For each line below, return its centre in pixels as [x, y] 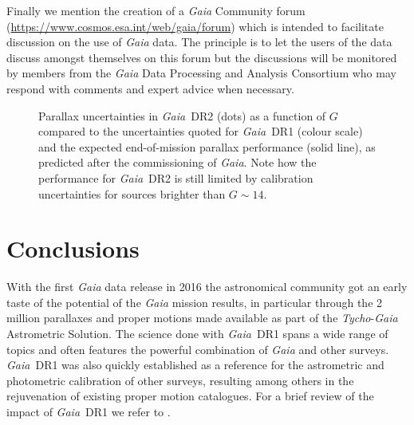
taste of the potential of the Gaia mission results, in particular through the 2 [195, 302]
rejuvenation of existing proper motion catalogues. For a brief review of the [190, 396]
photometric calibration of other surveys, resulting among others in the [180, 380]
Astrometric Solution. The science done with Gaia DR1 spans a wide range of [197, 334]
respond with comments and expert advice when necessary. [150, 88]
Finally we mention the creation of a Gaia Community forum [156, 10]
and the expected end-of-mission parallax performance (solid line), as [207, 146]
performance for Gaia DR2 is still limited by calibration [176, 177]
